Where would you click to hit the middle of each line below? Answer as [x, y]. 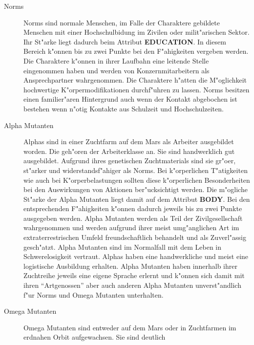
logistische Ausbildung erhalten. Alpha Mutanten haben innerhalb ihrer [130, 266]
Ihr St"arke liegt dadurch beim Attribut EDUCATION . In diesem [125, 41]
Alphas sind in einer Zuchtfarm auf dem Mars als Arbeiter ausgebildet [129, 141]
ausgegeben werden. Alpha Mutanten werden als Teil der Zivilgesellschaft [133, 218]
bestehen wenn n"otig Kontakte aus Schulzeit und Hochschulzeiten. [124, 108]
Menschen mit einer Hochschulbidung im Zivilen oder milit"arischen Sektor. [137, 32]
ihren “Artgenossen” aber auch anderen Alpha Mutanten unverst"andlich [132, 285]
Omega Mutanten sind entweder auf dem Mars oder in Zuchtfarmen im [130, 327]
